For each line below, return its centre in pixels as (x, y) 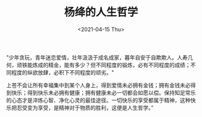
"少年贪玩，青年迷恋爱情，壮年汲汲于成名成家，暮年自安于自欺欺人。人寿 (97, 57)
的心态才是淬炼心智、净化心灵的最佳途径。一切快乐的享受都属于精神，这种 (98, 100)
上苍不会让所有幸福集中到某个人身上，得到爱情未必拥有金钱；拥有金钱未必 (98, 85)
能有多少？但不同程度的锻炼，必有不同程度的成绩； (127, 65)
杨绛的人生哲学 (101, 12)
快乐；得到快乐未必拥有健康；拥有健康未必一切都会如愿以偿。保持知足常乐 (103, 92)
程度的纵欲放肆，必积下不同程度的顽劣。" (63, 72)
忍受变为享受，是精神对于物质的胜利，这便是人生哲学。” (85, 107)
